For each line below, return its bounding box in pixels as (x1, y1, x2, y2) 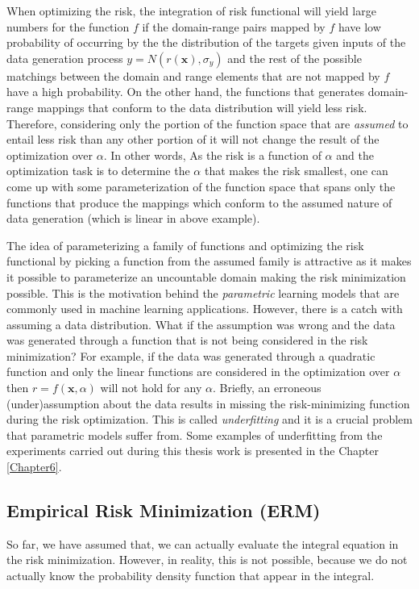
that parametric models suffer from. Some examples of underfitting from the (6, 426, 383, 443)
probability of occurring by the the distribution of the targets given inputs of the (6, 34, 406, 51)
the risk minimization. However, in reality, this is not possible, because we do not (6, 551, 408, 568)
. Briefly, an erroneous (212, 379, 322, 396)
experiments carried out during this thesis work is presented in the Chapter (6, 442, 379, 459)
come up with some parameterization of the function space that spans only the (6, 178, 396, 194)
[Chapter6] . (6, 458, 62, 475)
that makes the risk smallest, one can (204, 162, 388, 179)
